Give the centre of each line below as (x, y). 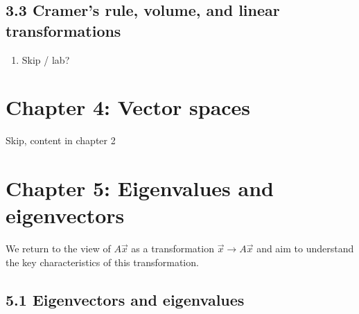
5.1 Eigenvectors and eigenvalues (125, 299)
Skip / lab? (46, 59)
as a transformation (173, 248)
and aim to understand (305, 248)
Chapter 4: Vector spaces (128, 107)
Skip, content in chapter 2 (61, 140)
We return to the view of (58, 248)
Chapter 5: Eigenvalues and (140, 188)
